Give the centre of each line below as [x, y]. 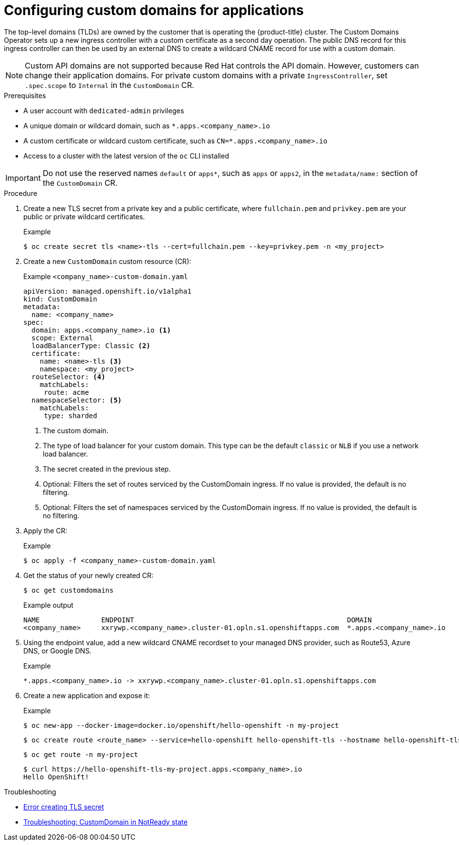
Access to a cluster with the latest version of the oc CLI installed [126, 156]
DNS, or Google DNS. [58, 651]
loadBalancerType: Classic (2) [91, 345]
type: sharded [71, 415]
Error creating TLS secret [64, 807]
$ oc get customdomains [69, 590]
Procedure [21, 193]
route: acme [66, 392]
